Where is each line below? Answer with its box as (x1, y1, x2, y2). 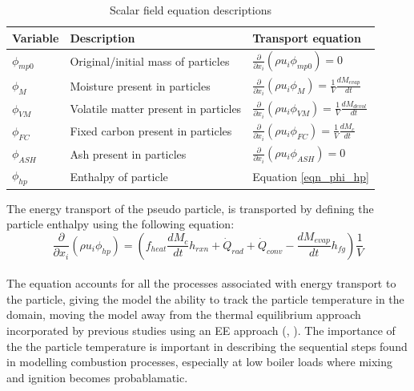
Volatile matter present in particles (70, 100, 242, 117)
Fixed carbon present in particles (70, 123, 232, 139)
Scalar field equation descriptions (109, 2, 271, 18)
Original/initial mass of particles (70, 53, 230, 70)
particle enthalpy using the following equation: (6, 216, 235, 232)
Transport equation (252, 29, 361, 46)
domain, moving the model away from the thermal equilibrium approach (6, 306, 361, 323)
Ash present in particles (70, 145, 187, 162)
